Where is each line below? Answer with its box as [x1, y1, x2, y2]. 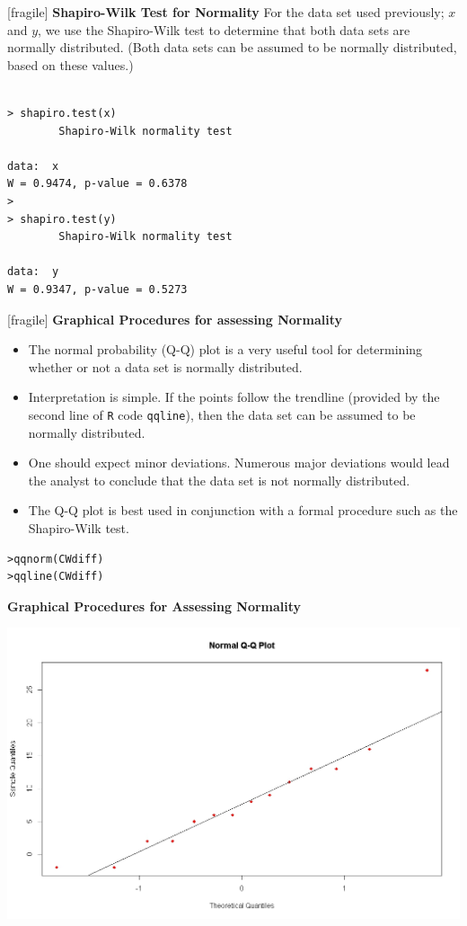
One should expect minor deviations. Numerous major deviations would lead [28, 453, 450, 472]
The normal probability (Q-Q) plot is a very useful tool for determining [28, 340, 423, 359]
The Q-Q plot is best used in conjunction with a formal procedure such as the [28, 501, 458, 520]
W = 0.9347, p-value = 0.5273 [7, 282, 188, 296]
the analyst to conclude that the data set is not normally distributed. [28, 470, 410, 489]
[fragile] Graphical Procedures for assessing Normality [7, 309, 342, 328]
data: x [7, 159, 59, 173]
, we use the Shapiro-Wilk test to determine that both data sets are [38, 20, 410, 39]
